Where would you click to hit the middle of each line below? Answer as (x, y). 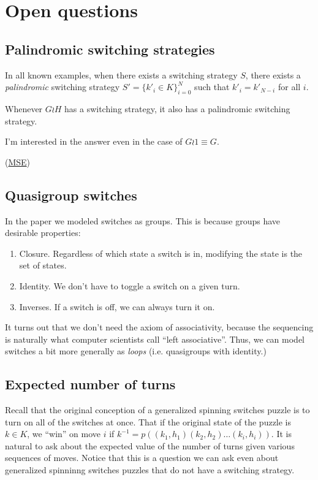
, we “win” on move (64, 434)
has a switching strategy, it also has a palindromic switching (177, 108)
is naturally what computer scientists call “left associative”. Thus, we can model (155, 339)
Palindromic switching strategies (110, 49)
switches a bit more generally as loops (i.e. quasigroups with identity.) (136, 351)
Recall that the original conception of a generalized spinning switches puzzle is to (157, 410)
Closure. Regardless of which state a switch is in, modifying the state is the (161, 253)
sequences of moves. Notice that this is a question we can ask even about (142, 458)
